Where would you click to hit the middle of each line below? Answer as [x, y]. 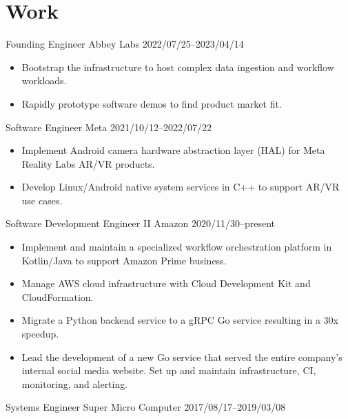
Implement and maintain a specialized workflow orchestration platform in [177, 247]
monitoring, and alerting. [75, 383]
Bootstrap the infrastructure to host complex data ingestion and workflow [178, 67]
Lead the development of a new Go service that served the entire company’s [182, 357]
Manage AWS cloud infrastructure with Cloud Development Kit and [166, 283]
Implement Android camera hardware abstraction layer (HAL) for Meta [173, 150]
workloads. [44, 80]
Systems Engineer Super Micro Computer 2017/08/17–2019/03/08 [146, 407]
